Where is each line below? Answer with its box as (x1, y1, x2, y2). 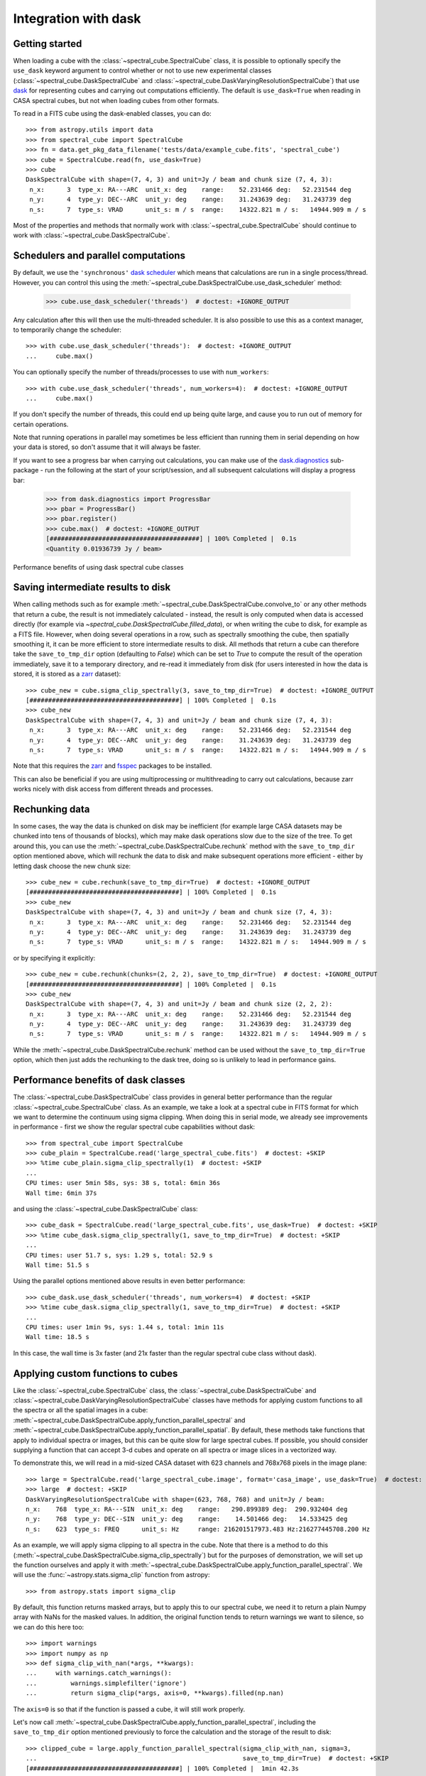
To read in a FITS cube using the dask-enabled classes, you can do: (13, 109, 212, 118)
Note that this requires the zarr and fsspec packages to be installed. (13, 762, 212, 770)
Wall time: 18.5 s (26, 1333, 90, 1341)
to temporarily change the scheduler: (13, 325, 122, 334)
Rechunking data (13, 803, 90, 815)
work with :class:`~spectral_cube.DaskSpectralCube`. (13, 231, 170, 239)
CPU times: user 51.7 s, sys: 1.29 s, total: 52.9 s (26, 1251, 213, 1259)
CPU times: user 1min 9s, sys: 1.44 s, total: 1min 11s (26, 1323, 224, 1331)
